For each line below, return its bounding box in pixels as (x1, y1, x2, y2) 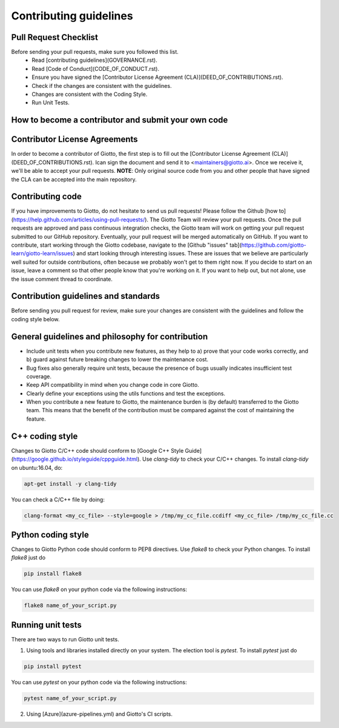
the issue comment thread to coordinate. (11, 275, 113, 282)
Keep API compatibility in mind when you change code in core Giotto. (26, 381, 199, 389)
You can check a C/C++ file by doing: (11, 496, 105, 503)
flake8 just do (11, 554, 45, 561)
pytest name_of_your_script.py (24, 695, 117, 702)
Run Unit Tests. (31, 99, 70, 106)
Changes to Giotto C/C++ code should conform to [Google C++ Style (11, 447, 184, 454)
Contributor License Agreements (11, 134, 139, 145)
